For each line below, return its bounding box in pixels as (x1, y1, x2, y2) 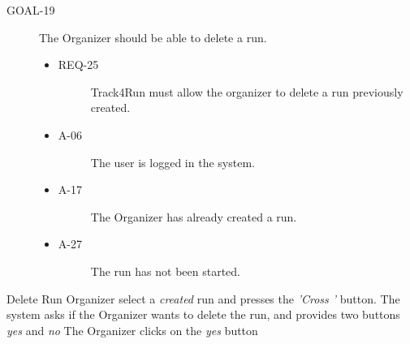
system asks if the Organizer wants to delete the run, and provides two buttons (6, 306, 400, 323)
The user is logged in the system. (90, 153, 255, 170)
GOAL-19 (6, 2, 55, 18)
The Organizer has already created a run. (90, 208, 297, 225)
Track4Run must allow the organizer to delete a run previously (90, 83, 404, 100)
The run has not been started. (90, 262, 240, 279)
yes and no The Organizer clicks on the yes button (6, 321, 258, 338)
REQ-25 (58, 56, 99, 73)
